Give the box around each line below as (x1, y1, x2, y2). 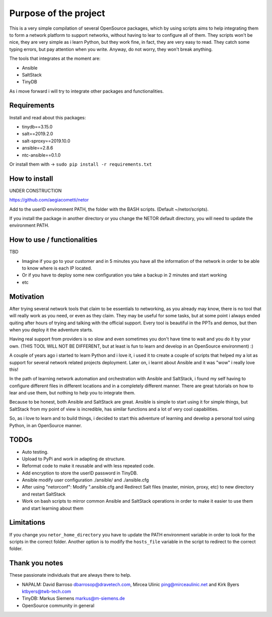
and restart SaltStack (22, 491, 65, 497)
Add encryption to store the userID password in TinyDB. (22, 470, 138, 476)
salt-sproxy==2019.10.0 (22, 138, 71, 144)
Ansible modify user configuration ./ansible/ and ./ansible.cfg (22, 477, 149, 483)
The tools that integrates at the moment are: (9, 55, 101, 61)
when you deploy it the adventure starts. (9, 326, 93, 332)
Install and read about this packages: (9, 114, 86, 120)
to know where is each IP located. (22, 265, 93, 271)
